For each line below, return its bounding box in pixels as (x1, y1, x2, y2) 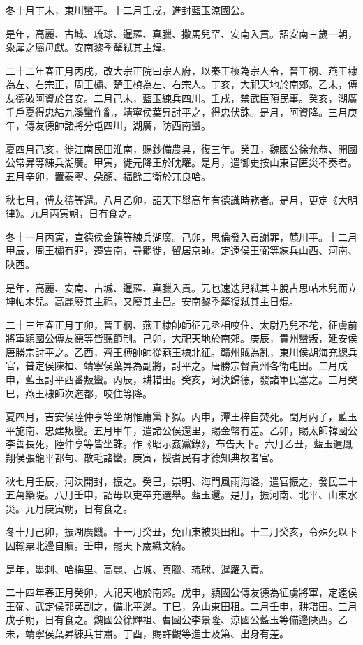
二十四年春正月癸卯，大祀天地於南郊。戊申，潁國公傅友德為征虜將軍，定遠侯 (6, 585, 357, 600)
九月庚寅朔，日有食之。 (24, 501, 133, 515)
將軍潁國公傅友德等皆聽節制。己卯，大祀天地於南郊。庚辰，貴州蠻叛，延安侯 (6, 331, 357, 346)
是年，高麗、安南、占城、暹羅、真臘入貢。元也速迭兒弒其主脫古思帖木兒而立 (6, 280, 357, 295)
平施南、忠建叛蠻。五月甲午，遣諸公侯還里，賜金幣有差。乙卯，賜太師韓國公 (6, 422, 357, 437)
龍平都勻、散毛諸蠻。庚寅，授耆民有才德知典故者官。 (34, 450, 279, 465)
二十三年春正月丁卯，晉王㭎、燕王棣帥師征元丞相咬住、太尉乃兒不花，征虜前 (6, 317, 357, 332)
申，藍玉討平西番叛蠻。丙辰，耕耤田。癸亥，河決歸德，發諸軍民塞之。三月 (6, 372, 348, 387)
